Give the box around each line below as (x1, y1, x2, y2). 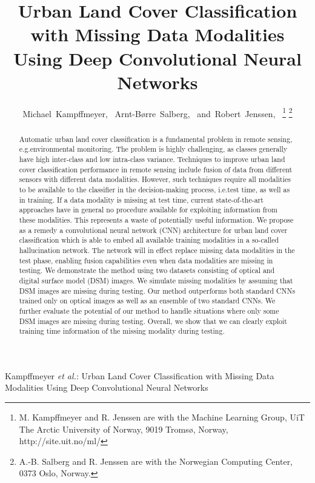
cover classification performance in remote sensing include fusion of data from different (19, 164, 293, 174)
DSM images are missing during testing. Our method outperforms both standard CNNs (19, 285, 296, 296)
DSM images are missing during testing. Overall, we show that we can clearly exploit (19, 316, 287, 326)
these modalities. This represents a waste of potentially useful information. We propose (19, 214, 294, 225)
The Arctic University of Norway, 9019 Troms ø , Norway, (19, 422, 228, 435)
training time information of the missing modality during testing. (19, 326, 225, 336)
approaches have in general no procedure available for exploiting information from (19, 204, 277, 215)
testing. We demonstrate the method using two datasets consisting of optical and (19, 265, 275, 275)
